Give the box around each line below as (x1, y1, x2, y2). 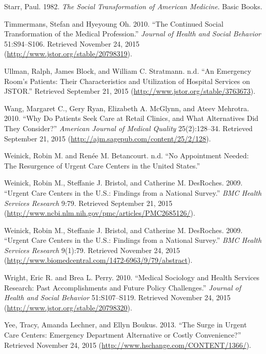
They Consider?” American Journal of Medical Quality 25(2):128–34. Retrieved (4, 122, 253, 133)
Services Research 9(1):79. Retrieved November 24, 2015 (4, 244, 180, 255)
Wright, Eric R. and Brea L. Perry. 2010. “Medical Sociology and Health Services (4, 272, 259, 283)
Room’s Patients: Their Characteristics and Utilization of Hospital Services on (4, 75, 250, 86)
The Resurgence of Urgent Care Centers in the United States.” (4, 160, 200, 171)
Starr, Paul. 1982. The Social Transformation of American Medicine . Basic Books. (4, 1, 262, 11)
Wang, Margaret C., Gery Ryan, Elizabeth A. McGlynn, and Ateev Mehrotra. (4, 102, 250, 113)
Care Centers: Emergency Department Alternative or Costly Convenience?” (4, 329, 241, 340)
